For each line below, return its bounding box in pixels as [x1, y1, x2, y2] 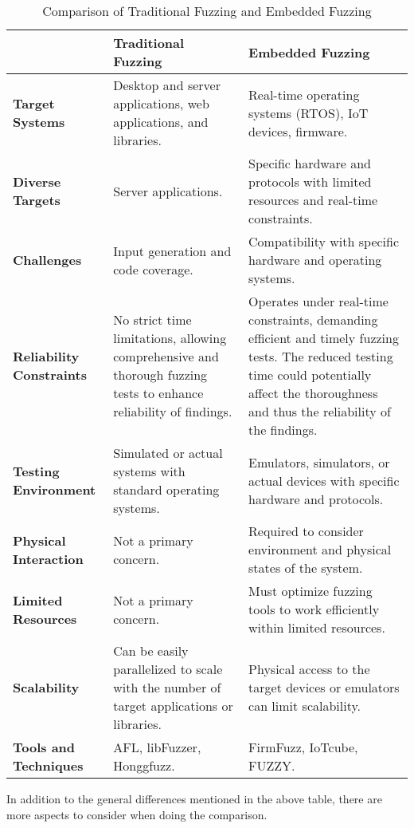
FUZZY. [248, 756, 295, 775]
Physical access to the [248, 660, 370, 678]
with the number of [113, 678, 221, 696]
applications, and [113, 112, 209, 131]
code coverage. [113, 259, 193, 278]
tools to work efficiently [248, 600, 380, 618]
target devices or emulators [248, 678, 400, 696]
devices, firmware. [248, 121, 348, 140]
